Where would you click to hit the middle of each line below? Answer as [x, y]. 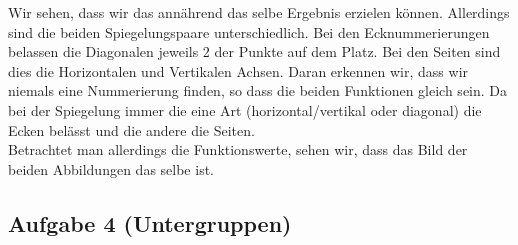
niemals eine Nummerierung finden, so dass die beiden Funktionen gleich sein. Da [258, 90]
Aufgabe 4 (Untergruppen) [150, 222]
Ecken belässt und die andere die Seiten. [131, 129]
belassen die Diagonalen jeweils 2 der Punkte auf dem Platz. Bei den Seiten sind [254, 51]
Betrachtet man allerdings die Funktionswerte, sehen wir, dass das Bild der [238, 149]
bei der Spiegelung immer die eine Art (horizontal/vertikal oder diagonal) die [245, 109]
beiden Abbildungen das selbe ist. [111, 168]
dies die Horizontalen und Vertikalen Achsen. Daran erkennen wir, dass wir [238, 70]
